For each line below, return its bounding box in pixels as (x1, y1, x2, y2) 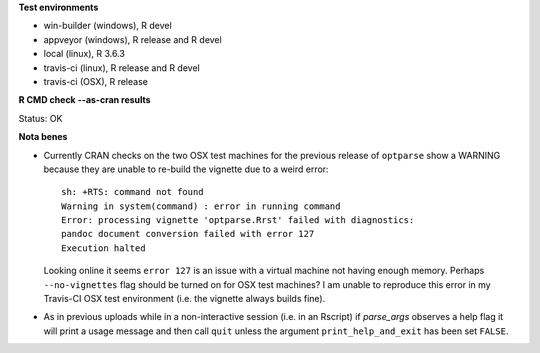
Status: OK (18, 112, 63, 124)
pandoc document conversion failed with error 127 (61, 228, 315, 240)
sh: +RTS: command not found (61, 186, 204, 198)
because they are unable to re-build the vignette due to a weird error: (43, 163, 329, 175)
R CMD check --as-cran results (18, 94, 151, 106)
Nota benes (18, 131, 68, 143)
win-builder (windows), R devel (43, 20, 172, 32)
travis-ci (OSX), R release (43, 75, 149, 87)
